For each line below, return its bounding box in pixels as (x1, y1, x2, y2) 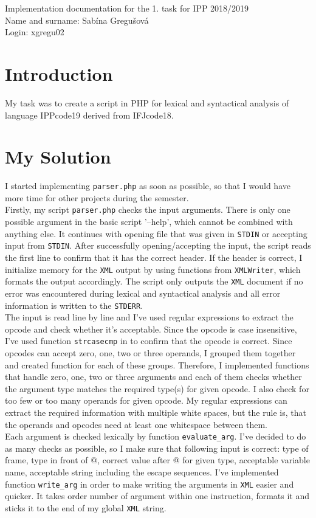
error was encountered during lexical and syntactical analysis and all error (5, 286, 281, 299)
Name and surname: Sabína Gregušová (5, 13, 149, 26)
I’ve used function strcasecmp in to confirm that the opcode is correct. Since (5, 334, 292, 347)
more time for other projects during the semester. (5, 191, 189, 204)
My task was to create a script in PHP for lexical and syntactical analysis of (5, 96, 289, 109)
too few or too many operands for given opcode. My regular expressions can (5, 394, 287, 407)
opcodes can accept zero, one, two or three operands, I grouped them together (5, 347, 296, 359)
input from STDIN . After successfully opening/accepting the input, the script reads (5, 239, 311, 252)
